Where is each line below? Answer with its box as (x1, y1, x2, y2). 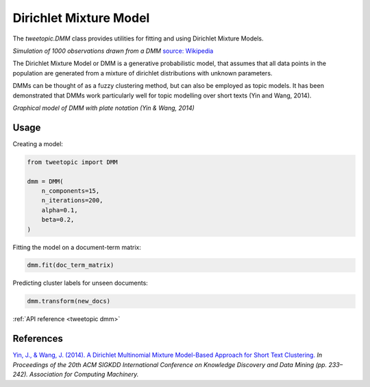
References (12, 333, 63, 344)
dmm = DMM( (27, 177, 64, 185)
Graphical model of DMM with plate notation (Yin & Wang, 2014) (12, 104, 195, 112)
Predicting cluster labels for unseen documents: (12, 279, 149, 288)
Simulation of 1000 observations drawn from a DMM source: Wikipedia (12, 47, 214, 55)
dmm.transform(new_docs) (27, 297, 111, 305)
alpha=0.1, (41, 206, 78, 214)
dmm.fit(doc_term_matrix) (27, 261, 114, 269)
